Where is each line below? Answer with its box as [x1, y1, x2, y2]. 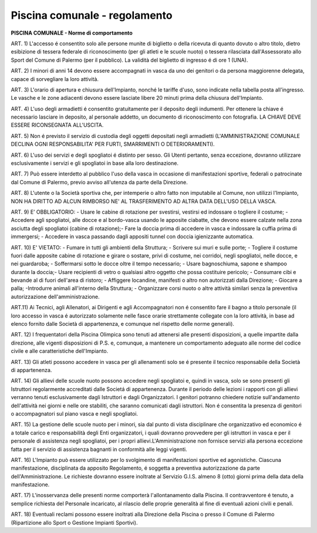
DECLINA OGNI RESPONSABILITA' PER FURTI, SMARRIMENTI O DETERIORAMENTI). [11, 141, 215, 148]
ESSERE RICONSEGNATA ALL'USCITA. [11, 122, 104, 129]
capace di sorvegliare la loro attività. [11, 75, 99, 82]
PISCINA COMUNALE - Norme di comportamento [11, 29, 133, 36]
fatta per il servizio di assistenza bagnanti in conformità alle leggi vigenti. [11, 446, 187, 453]
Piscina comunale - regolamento [11, 9, 173, 22]
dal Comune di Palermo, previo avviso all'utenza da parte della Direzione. [11, 178, 188, 185]
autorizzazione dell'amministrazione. [11, 293, 100, 300]
